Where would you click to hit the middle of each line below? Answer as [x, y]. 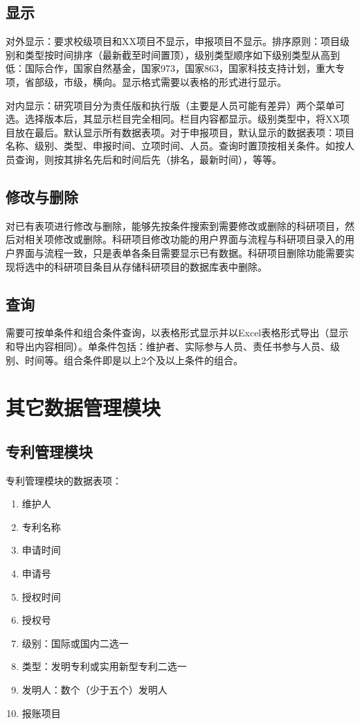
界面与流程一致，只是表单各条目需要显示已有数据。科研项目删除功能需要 [180, 252]
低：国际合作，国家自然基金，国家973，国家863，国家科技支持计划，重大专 [175, 68]
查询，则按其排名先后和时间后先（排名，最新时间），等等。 [148, 159]
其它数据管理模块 [83, 407]
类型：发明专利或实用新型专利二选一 [104, 666]
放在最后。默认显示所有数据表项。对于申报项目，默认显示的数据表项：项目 [184, 132]
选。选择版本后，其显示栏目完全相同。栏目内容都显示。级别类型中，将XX [173, 119]
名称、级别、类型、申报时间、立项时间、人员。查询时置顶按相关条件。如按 [175, 146]
